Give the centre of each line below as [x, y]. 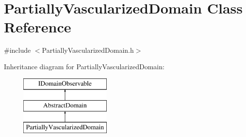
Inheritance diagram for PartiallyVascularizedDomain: [84, 66]
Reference [38, 27]
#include [17, 50]
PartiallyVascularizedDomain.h [88, 50]
